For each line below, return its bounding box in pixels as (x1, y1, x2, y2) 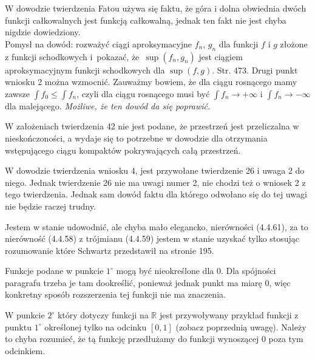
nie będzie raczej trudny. (5, 199, 96, 212)
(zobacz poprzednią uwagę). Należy (175, 320, 307, 333)
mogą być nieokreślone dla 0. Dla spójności (116, 264, 276, 277)
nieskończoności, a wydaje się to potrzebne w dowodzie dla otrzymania (5, 131, 268, 144)
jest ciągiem (198, 50, 243, 63)
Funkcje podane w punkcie (5, 264, 104, 277)
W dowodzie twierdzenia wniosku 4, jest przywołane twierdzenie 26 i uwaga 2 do (5, 164, 305, 177)
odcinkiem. (5, 344, 46, 357)
